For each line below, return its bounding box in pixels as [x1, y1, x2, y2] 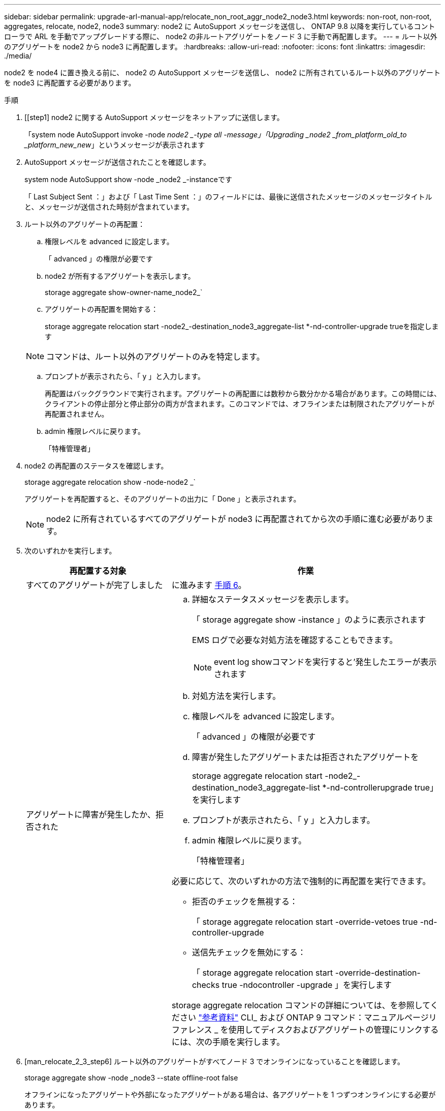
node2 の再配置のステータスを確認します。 [24, 461, 168, 470]
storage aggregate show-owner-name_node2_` [45, 288, 203, 297]
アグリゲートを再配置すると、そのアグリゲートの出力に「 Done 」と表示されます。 [24, 494, 301, 503]
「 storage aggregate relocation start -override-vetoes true [192, 917, 418, 927]
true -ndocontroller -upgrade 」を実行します [221, 980, 392, 990]
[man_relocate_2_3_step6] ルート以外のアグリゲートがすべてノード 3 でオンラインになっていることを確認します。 [24, 1057, 405, 1066]
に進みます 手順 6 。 [171, 580, 246, 590]
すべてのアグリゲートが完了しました [26, 580, 163, 590]
